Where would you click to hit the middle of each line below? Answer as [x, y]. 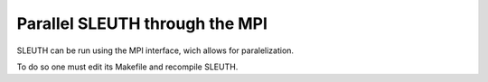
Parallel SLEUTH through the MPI [142, 23]
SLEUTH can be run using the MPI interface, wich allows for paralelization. [155, 50]
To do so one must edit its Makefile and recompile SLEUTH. [127, 67]
